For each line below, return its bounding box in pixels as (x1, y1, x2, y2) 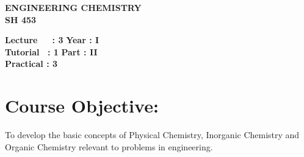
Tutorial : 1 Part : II (5, 45, 98, 58)
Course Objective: (5, 93, 159, 118)
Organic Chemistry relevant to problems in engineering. (5, 140, 213, 153)
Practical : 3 (5, 57, 58, 70)
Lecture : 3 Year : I (5, 33, 100, 46)
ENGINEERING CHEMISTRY (5, 1, 142, 13)
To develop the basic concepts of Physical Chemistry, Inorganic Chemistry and (5, 128, 300, 141)
